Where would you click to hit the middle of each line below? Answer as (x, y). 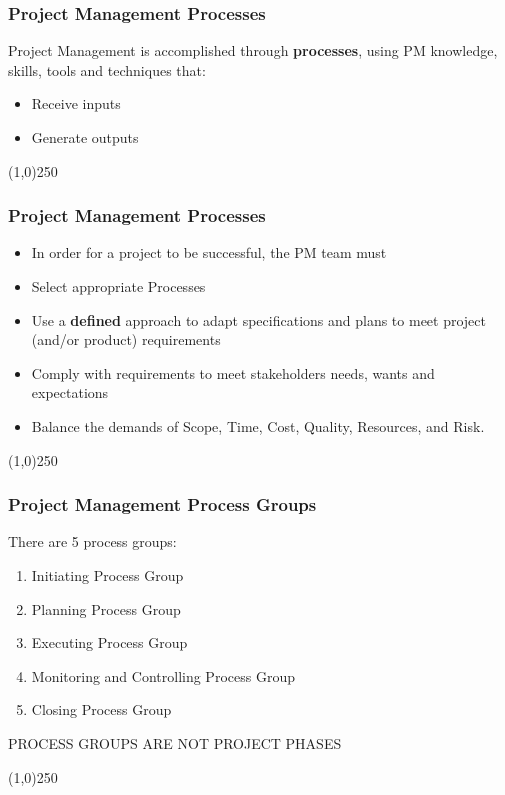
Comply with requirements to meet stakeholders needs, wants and (233, 372)
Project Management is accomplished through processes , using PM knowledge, (253, 50)
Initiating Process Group (107, 574)
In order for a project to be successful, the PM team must (209, 252)
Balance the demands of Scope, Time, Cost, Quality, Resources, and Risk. (258, 425)
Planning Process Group (106, 608)
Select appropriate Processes (118, 286)
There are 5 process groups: (92, 541)
